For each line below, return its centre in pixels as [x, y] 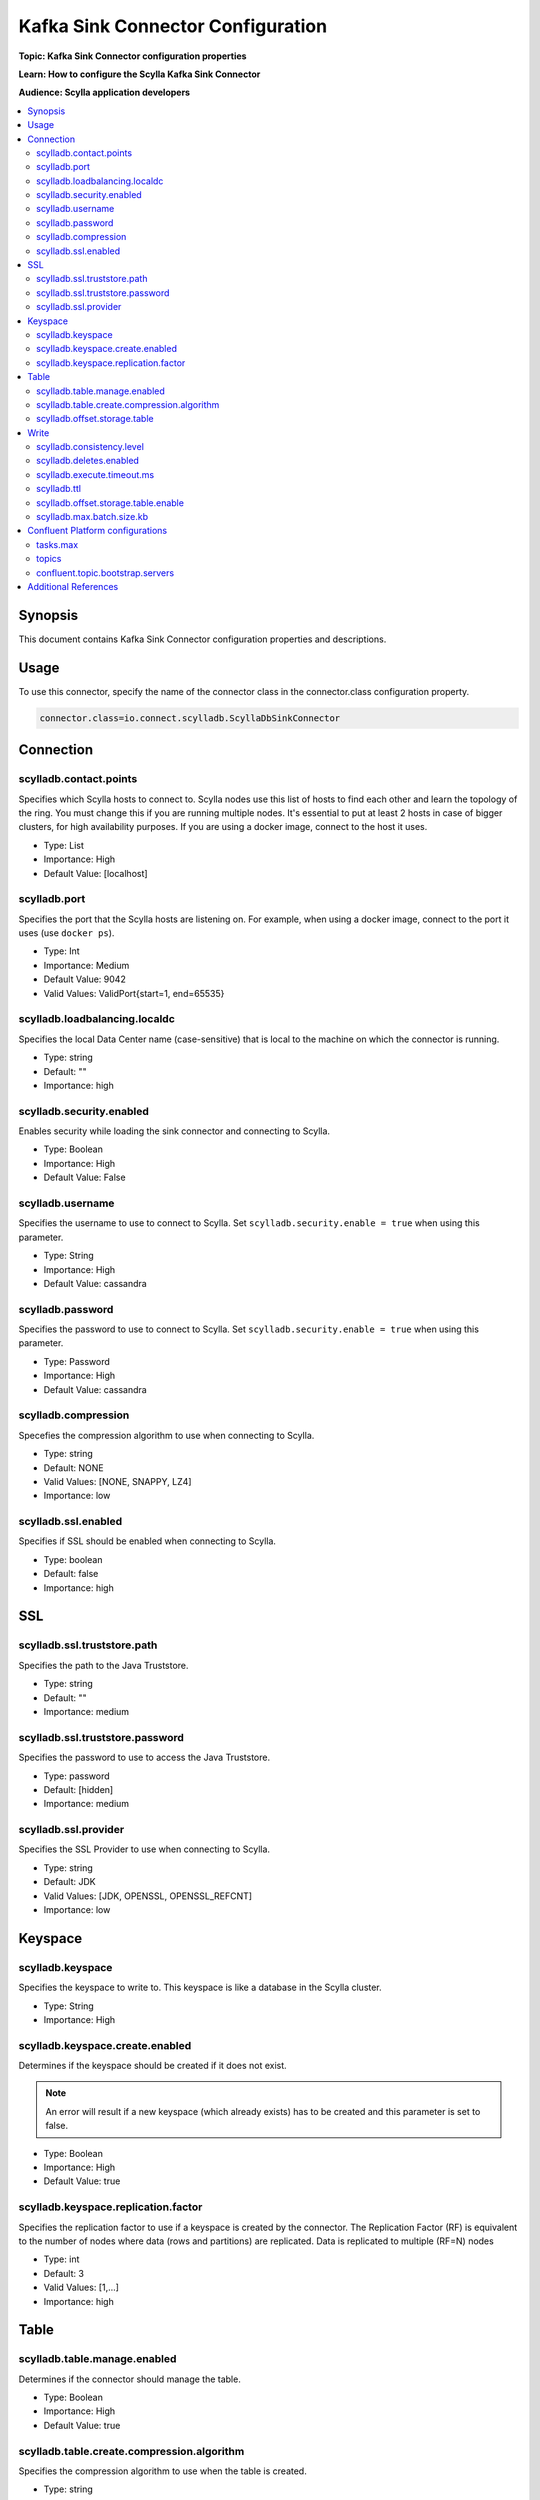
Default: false [71, 1574]
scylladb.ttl [59, 489]
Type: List [64, 845]
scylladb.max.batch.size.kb [92, 517]
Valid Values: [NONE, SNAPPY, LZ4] [117, 1481]
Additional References [73, 586]
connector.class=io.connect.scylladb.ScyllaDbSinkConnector [190, 718]
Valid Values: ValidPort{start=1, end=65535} [134, 993]
